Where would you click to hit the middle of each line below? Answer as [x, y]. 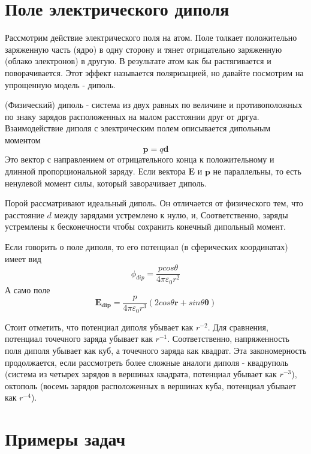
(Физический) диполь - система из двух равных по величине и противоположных [154, 105]
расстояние [25, 214]
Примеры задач [65, 439]
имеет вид [23, 258]
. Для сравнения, [238, 327]
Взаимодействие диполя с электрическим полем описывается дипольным [138, 128]
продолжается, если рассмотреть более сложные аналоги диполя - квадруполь [147, 362]
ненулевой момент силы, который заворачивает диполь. [106, 183]
